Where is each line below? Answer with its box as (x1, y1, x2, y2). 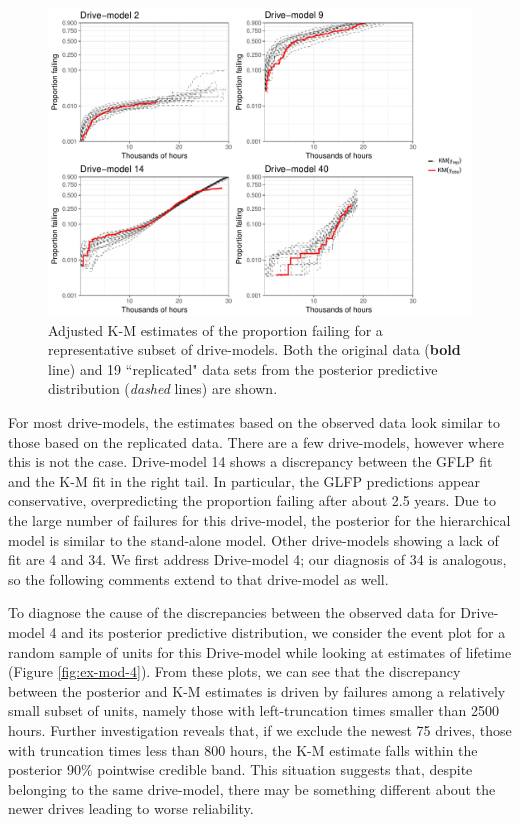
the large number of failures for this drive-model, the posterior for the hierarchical (8, 510, 511, 530)
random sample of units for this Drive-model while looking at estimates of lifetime (8, 641, 512, 662)
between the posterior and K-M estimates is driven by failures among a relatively (8, 680, 506, 701)
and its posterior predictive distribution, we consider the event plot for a (61, 621, 506, 642)
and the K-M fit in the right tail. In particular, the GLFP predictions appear (8, 470, 480, 491)
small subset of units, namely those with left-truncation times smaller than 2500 (8, 700, 499, 721)
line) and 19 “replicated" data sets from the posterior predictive (48, 358, 438, 379)
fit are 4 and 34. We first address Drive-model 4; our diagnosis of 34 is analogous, (8, 549, 507, 570)
